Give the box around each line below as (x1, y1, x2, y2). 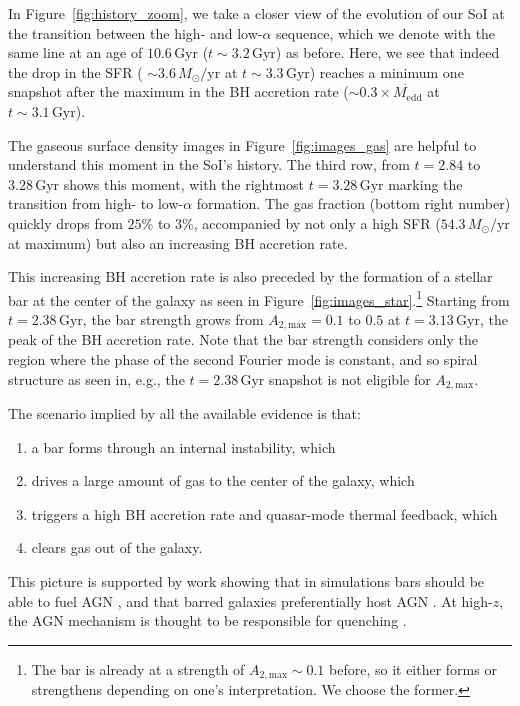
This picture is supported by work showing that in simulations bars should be (8, 571, 485, 592)
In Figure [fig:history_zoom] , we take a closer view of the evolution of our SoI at (8, 3, 505, 23)
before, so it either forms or (329, 658, 497, 679)
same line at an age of (8, 42, 143, 63)
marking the (388, 173, 463, 194)
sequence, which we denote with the (276, 22, 496, 43)
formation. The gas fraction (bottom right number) (196, 193, 511, 214)
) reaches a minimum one (309, 61, 464, 82)
